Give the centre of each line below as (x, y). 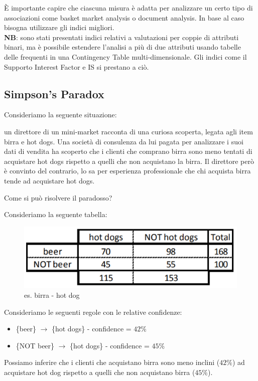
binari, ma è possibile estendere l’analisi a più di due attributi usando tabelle (122, 47)
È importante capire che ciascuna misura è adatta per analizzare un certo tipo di (128, 8)
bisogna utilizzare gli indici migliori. (59, 27)
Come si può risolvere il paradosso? (58, 197)
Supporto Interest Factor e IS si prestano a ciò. (77, 66)
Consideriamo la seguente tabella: (56, 214)
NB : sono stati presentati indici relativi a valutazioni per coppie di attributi (121, 37)
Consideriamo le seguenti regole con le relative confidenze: (93, 312)
